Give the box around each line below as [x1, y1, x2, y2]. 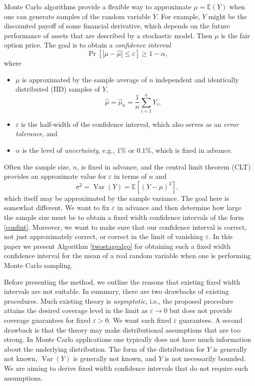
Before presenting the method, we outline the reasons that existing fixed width [4, 276, 240, 287]
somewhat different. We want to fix [4, 202, 110, 213]
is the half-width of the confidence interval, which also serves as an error [21, 119, 239, 129]
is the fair [221, 30, 250, 40]
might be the [208, 11, 247, 21]
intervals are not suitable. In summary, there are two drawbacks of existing [4, 286, 229, 296]
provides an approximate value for [4, 171, 106, 181]
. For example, [156, 11, 200, 21]
